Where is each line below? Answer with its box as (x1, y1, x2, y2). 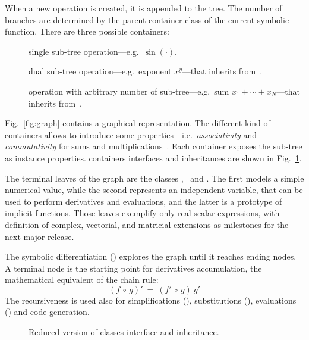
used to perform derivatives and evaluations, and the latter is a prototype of (5, 195, 282, 207)
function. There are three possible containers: (5, 25, 169, 38)
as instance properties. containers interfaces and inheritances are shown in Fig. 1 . (5, 151, 302, 164)
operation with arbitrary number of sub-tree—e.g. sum (29, 85, 229, 97)
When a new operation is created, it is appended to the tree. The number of (5, 2, 282, 14)
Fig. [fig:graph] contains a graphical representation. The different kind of (5, 117, 270, 129)
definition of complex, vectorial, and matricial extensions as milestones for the (5, 218, 289, 230)
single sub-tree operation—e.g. (29, 45, 139, 57)
